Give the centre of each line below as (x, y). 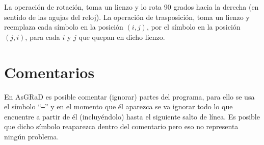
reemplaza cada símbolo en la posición (64, 27)
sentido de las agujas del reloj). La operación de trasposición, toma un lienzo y (127, 17)
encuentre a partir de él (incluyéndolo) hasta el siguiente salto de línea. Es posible (132, 116)
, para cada (43, 37)
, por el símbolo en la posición (193, 27)
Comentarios (49, 72)
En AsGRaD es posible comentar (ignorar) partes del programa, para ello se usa (129, 96)
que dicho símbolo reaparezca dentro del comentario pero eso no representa (121, 126)
